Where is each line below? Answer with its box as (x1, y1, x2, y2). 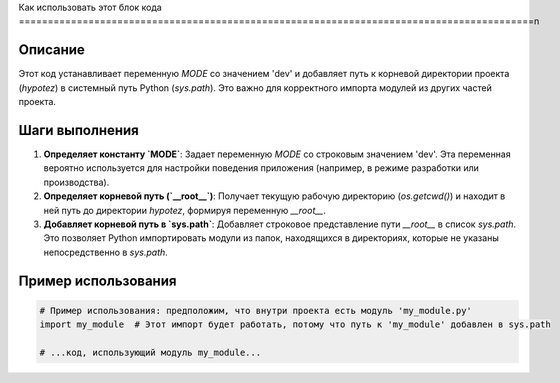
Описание (18, 41, 85, 59)
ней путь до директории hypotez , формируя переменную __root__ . (43, 204, 327, 216)
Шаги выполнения (18, 121, 139, 139)
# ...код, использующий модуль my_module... (39, 346, 262, 358)
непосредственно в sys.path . (43, 246, 169, 258)
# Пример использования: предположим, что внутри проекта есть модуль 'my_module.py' (39, 305, 472, 316)
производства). (43, 176, 110, 188)
